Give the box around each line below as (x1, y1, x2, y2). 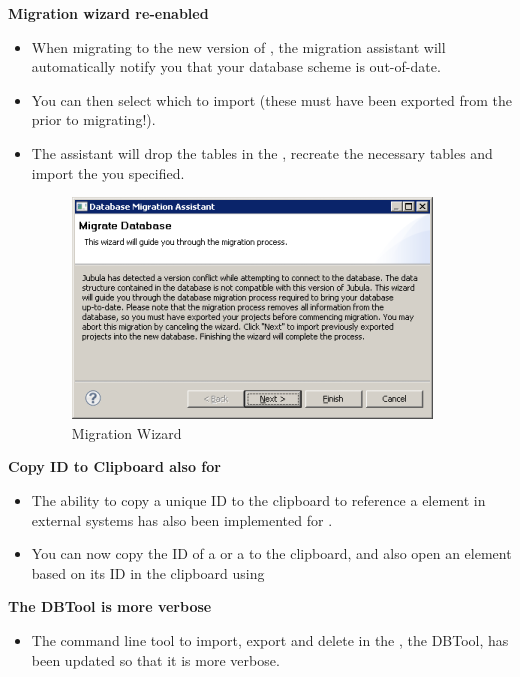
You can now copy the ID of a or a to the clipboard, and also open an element (31, 543, 512, 564)
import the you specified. (31, 162, 185, 183)
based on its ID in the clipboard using (31, 562, 265, 583)
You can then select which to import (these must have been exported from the (31, 89, 512, 110)
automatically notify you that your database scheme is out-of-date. (31, 56, 441, 77)
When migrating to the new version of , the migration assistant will (31, 36, 446, 57)
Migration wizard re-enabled (8, 3, 209, 23)
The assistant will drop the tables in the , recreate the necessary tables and (31, 142, 493, 163)
